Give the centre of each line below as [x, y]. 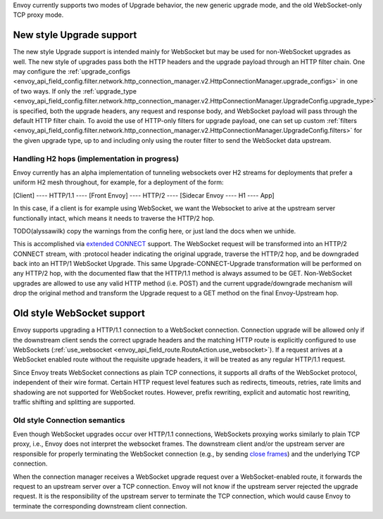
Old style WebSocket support [79, 313]
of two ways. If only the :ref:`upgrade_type [75, 91]
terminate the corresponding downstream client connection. [100, 506]
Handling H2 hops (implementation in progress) [96, 158]
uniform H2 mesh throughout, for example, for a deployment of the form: [118, 182]
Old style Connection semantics [69, 420]
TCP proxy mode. [38, 15]
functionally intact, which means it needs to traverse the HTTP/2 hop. [114, 218]
